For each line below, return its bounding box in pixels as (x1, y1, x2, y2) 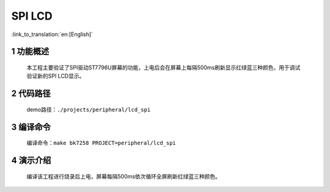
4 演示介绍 (11, 155, 51, 165)
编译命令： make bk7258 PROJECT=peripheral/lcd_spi (26, 139, 177, 147)
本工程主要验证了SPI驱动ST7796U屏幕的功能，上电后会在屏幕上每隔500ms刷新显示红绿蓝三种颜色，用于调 (26, 64, 295, 71)
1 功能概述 (11, 46, 50, 57)
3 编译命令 (11, 122, 51, 132)
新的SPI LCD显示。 (37, 72, 85, 79)
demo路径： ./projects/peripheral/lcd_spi (26, 106, 151, 113)
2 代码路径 (11, 89, 51, 99)
